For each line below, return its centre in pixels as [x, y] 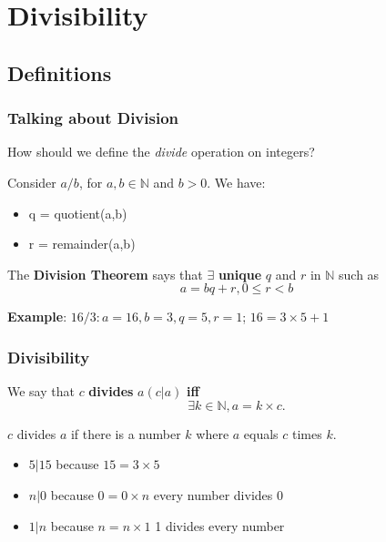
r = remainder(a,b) [82, 244]
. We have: [236, 182]
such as [359, 274]
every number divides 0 [218, 494]
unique [240, 274]
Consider [32, 182]
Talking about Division [93, 118]
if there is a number [126, 433]
